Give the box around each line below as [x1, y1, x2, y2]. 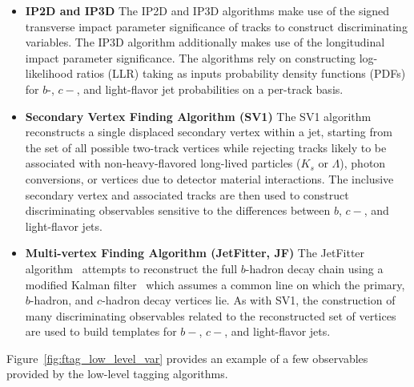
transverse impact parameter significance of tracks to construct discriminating [25, 18, 408, 34]
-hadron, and [30, 292, 94, 308]
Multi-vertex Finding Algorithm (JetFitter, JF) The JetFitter [25, 244, 365, 261]
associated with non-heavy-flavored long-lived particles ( [25, 155, 301, 171]
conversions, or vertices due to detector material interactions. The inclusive [25, 170, 394, 187]
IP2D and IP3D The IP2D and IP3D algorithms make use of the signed [25, 2, 390, 18]
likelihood [25, 65, 73, 82]
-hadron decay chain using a [245, 260, 384, 276]
